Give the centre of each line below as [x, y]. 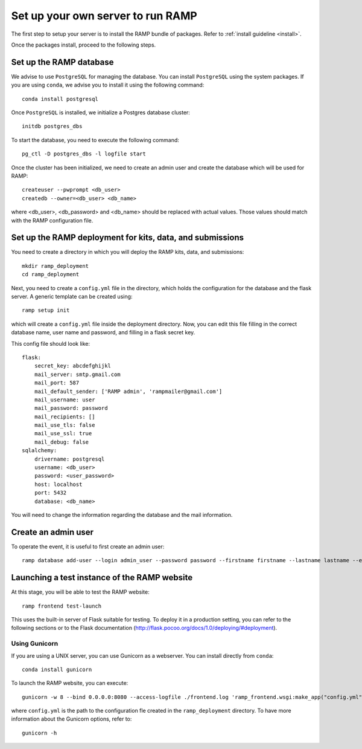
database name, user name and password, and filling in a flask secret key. [103, 332]
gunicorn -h [40, 733]
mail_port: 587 [57, 383]
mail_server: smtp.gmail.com [77, 374]
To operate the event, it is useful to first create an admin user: [88, 546]
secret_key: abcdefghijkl [73, 366]
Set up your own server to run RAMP [104, 16]
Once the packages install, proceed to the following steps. [84, 45]
